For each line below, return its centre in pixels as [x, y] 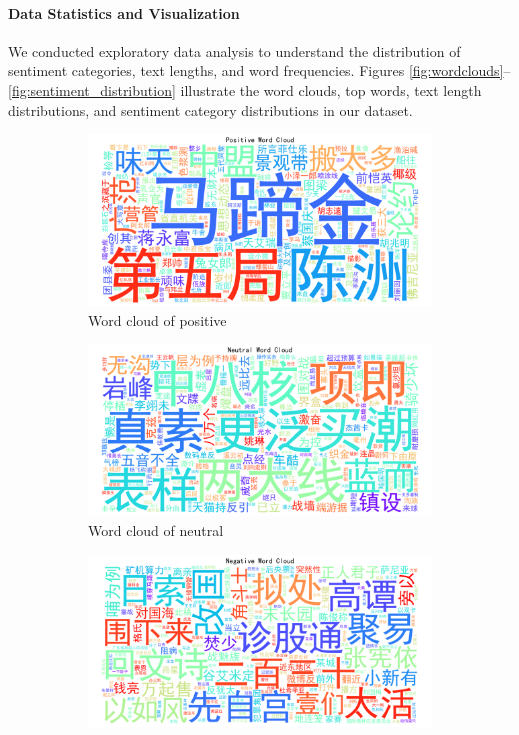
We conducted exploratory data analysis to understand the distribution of [234, 50]
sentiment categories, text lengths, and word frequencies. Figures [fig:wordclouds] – [259, 70]
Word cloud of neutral [156, 529]
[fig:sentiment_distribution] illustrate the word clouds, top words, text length [245, 89]
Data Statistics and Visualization [124, 12]
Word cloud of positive [157, 319]
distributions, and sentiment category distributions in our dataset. [210, 109]
